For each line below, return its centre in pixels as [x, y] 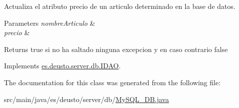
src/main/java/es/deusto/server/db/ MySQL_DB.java [87, 99]
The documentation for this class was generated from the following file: [112, 82]
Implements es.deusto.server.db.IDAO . [62, 66]
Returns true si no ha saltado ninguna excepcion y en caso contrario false [116, 49]
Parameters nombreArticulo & [50, 23]
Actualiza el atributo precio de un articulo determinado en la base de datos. [120, 6]
